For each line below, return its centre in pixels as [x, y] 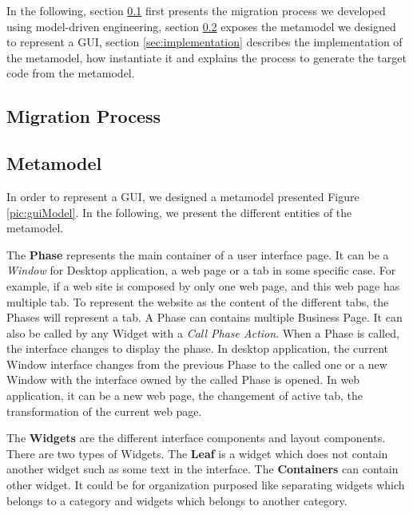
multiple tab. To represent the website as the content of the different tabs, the [198, 301]
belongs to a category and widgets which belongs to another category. [177, 500]
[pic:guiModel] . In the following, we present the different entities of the [179, 212]
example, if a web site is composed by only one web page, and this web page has [203, 285]
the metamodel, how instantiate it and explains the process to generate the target [206, 57]
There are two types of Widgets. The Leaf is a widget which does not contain [197, 453]
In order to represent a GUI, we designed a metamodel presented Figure [183, 196]
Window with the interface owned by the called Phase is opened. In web [183, 380]
